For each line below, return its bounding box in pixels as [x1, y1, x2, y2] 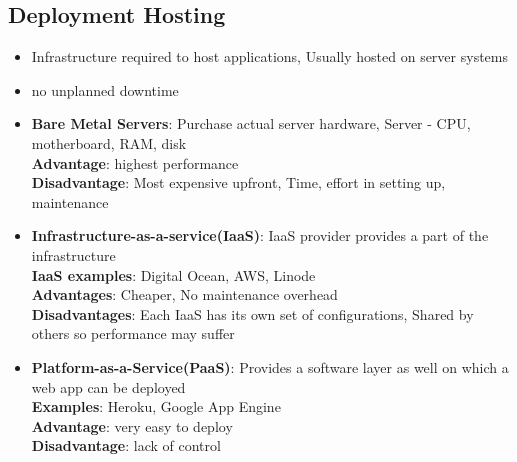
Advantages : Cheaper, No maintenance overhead [31, 284, 338, 305]
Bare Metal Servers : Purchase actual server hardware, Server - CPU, [31, 113, 471, 134]
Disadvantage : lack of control [31, 435, 221, 456]
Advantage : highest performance [31, 152, 239, 173]
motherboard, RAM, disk [31, 132, 187, 153]
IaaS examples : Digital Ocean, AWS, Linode [31, 264, 316, 285]
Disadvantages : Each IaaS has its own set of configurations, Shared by [31, 303, 474, 324]
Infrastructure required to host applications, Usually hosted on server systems [31, 46, 508, 67]
